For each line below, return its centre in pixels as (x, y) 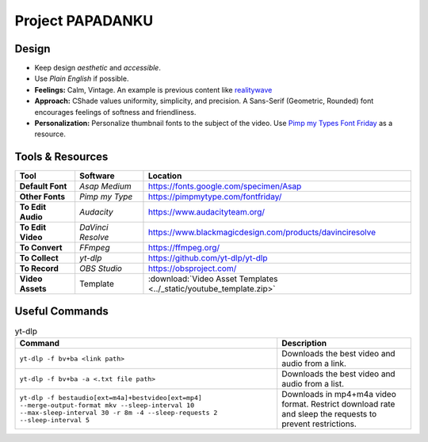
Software (97, 176)
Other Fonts (42, 196)
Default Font (43, 186)
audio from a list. (313, 384)
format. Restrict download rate (338, 404)
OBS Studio (101, 269)
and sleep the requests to (329, 414)
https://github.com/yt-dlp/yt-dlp (208, 258)
